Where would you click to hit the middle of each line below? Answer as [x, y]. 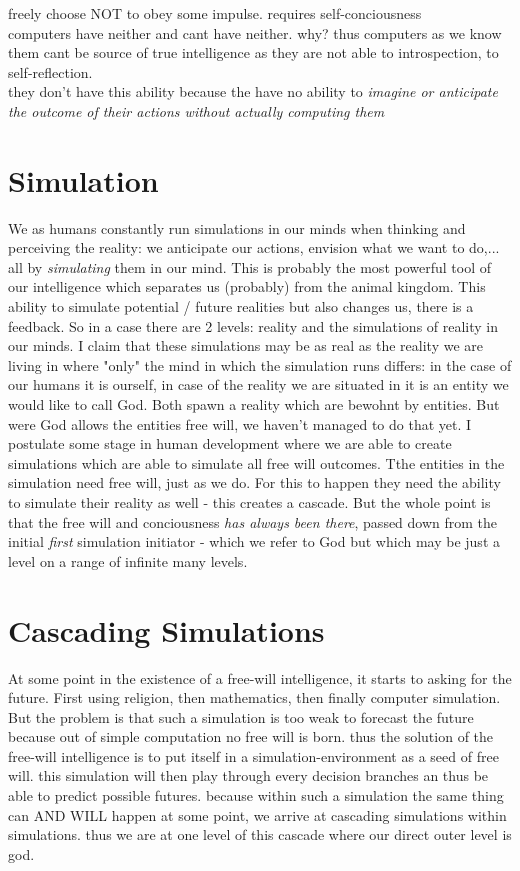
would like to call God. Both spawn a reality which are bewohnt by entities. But [254, 404]
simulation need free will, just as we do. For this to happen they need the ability [254, 482]
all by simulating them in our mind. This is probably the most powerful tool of [249, 266]
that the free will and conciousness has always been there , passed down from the [253, 521]
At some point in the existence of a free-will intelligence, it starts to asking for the [260, 677]
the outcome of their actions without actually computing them [196, 110]
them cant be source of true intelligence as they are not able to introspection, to [253, 52]
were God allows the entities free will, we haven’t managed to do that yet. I [240, 423]
